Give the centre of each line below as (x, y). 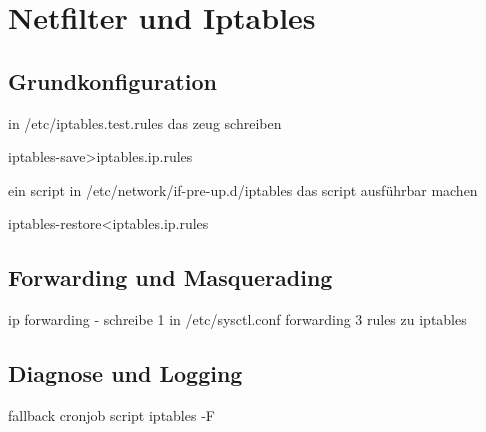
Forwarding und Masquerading (170, 277)
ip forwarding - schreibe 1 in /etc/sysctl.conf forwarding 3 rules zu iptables (237, 319)
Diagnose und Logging (125, 373)
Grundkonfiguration (112, 80)
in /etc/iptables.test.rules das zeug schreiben (145, 122)
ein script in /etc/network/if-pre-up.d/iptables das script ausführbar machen (243, 189)
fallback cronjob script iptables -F (111, 414)
